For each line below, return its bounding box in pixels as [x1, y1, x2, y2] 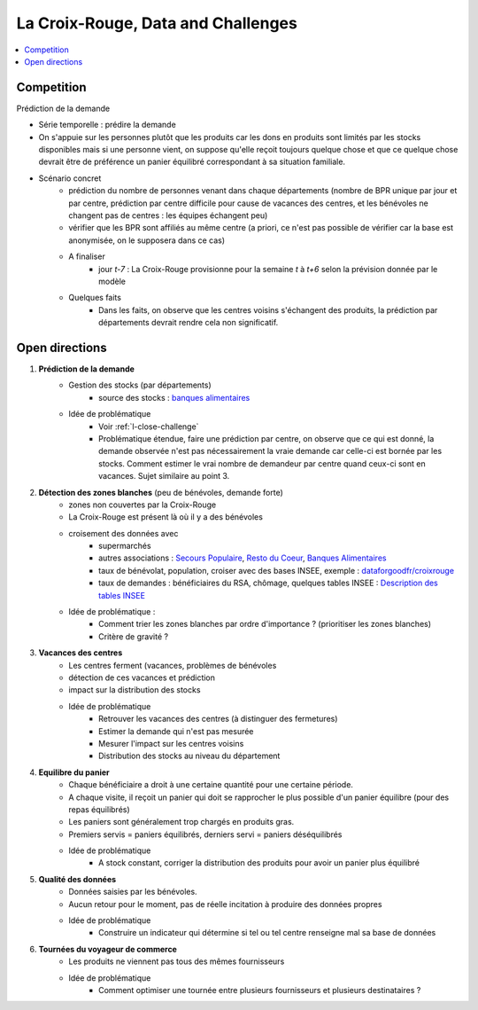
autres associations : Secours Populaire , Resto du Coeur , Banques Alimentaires [98, 552, 387, 563]
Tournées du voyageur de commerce [38, 943, 177, 954]
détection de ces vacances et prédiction [68, 672, 216, 683]
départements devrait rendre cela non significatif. [98, 317, 279, 328]
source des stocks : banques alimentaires [98, 392, 251, 403]
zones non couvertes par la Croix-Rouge [68, 499, 217, 510]
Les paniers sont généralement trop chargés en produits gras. [68, 817, 295, 827]
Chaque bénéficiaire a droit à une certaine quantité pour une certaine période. [68, 779, 354, 790]
